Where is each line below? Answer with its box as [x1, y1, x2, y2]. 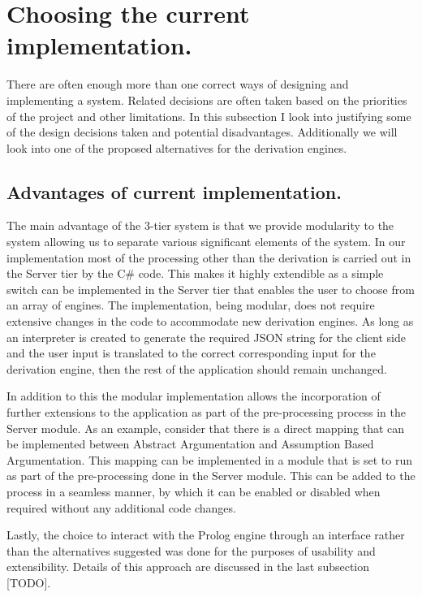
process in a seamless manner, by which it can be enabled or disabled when [6, 482, 381, 500]
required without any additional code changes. [6, 499, 236, 516]
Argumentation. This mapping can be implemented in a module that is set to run [6, 451, 413, 468]
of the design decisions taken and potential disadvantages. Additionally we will [6, 123, 398, 141]
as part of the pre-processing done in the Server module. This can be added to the [6, 467, 416, 484]
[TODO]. [6, 573, 51, 591]
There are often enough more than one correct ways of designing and [6, 76, 349, 93]
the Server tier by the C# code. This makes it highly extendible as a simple [6, 265, 384, 282]
